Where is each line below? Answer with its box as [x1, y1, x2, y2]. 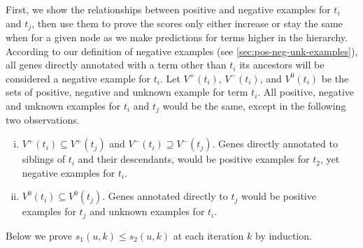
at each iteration [173, 228, 244, 242]
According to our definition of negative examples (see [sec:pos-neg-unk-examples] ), [6, 43, 358, 58]
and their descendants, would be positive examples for [78, 152, 310, 166]
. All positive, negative [257, 85, 355, 99]
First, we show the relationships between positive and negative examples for [6, 2, 331, 16]
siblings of [22, 152, 66, 166]
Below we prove [6, 228, 73, 242]
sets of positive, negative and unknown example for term [6, 85, 248, 99]
